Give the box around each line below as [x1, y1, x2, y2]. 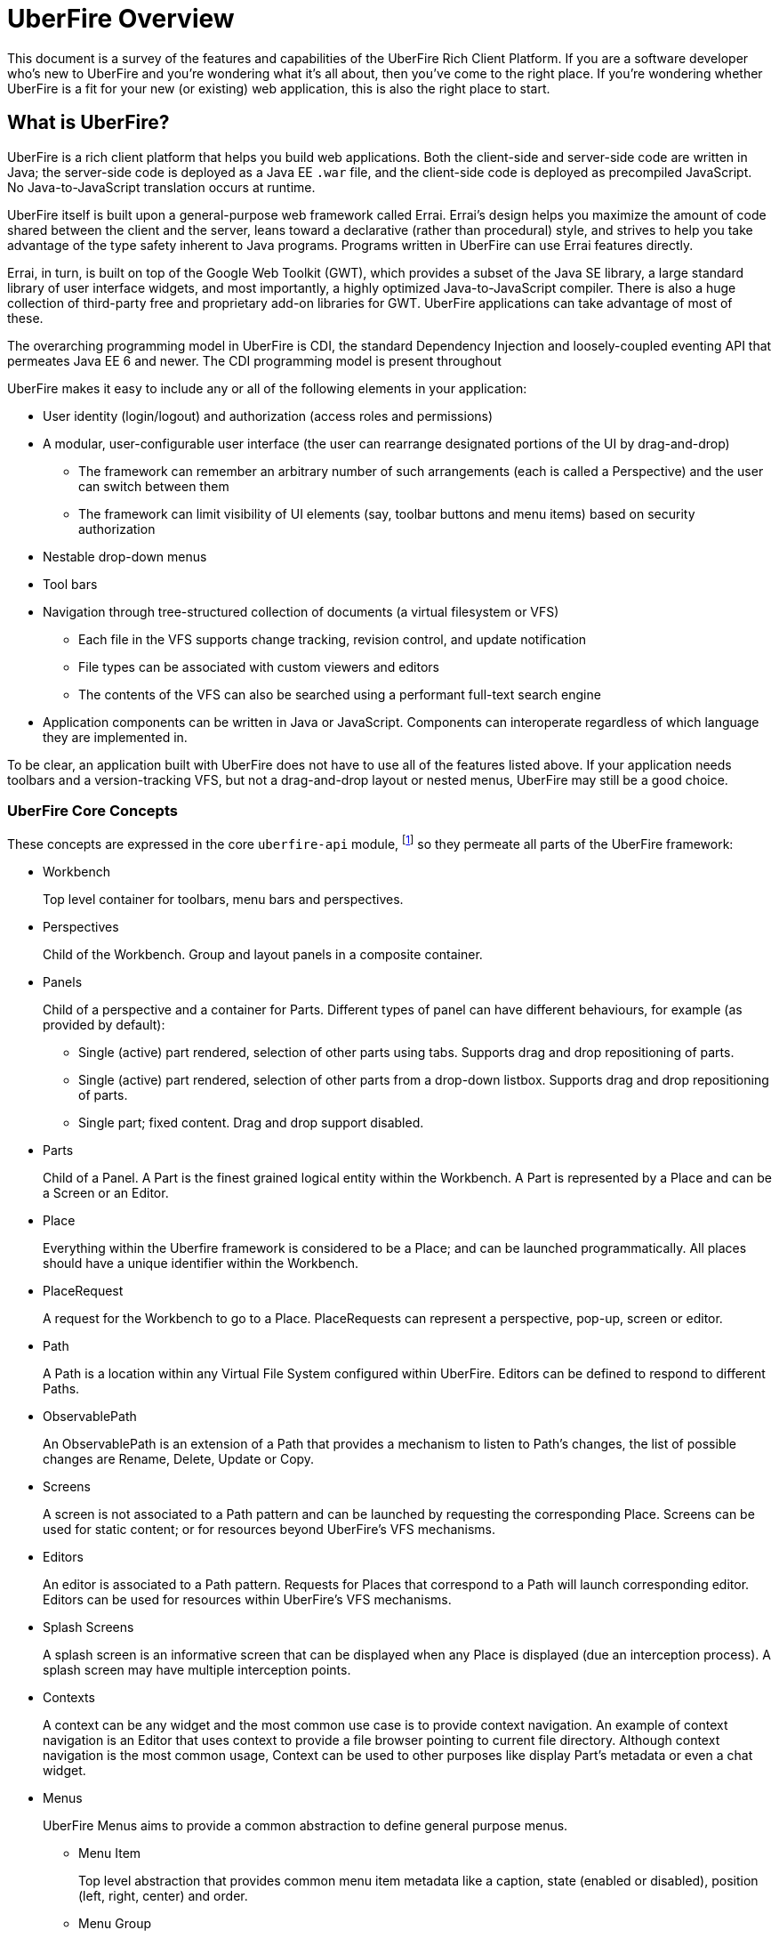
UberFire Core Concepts [7, 801, 178, 820]
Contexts [43, 1690, 95, 1705]
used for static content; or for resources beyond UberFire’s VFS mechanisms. [43, 1522, 496, 1537]
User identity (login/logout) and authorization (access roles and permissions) [43, 408, 494, 424]
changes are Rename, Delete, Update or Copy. [43, 1451, 315, 1466]
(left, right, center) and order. [78, 1888, 248, 1903]
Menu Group [78, 1916, 152, 1931]
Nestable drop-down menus [43, 548, 207, 564]
